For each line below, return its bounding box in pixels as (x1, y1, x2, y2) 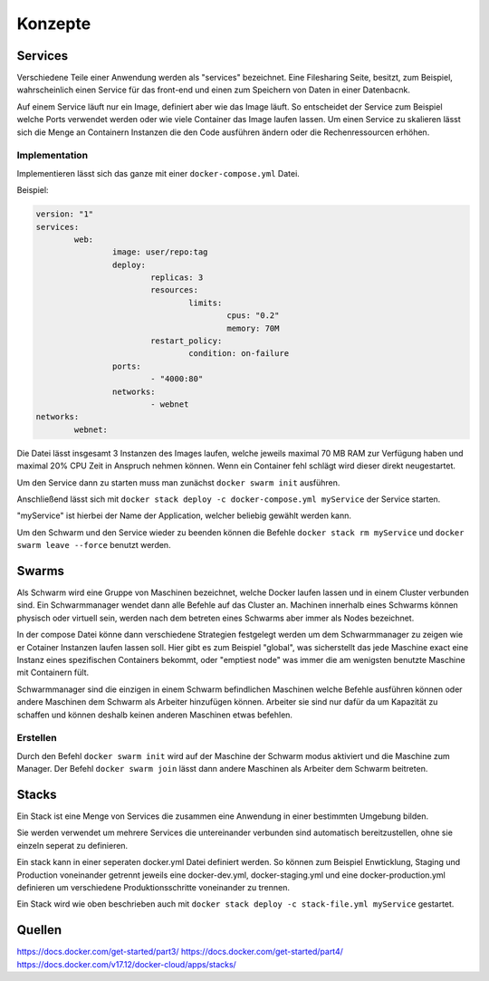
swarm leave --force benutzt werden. (16, 540, 171, 551)
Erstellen (16, 732, 58, 745)
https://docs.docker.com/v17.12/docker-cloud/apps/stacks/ (16, 958, 237, 969)
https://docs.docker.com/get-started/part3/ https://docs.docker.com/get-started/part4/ (16, 947, 344, 957)
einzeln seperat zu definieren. (16, 840, 129, 851)
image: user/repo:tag (111, 247, 208, 257)
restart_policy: (149, 336, 223, 346)
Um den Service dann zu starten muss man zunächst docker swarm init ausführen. (16, 476, 340, 488)
